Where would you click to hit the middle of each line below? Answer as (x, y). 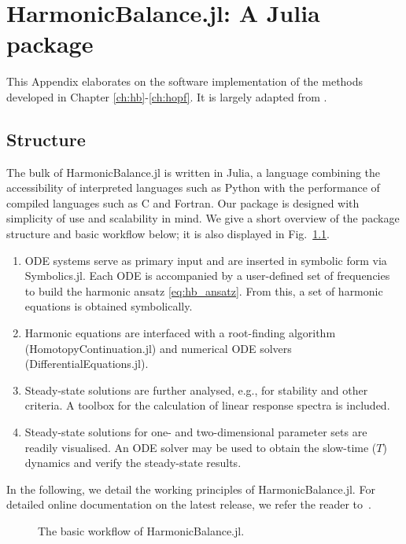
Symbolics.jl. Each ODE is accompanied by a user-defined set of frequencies (207, 276)
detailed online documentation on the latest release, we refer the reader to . (189, 504)
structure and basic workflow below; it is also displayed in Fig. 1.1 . (168, 234)
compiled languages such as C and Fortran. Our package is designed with (183, 202)
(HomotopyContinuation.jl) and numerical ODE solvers (158, 348)
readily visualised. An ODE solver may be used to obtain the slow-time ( (201, 447)
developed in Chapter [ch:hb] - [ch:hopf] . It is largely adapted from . (167, 96)
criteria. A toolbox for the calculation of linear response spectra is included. (207, 405)
